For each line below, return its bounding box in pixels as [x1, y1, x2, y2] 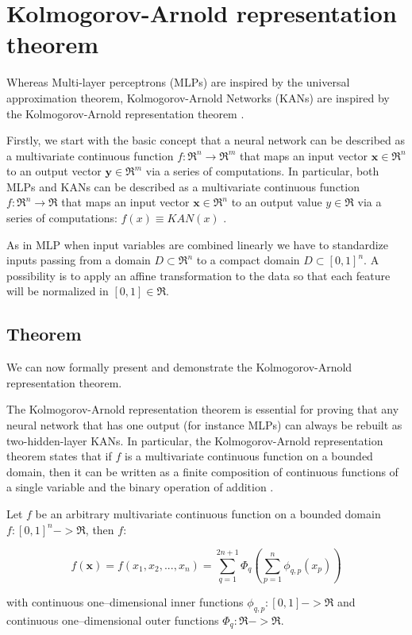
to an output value [231, 194, 322, 210]
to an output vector [6, 163, 102, 179]
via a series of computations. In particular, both [145, 163, 379, 179]
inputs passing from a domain [6, 252, 151, 268]
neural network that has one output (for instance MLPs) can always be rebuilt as [6, 417, 402, 433]
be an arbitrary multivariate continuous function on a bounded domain [35, 505, 381, 521]
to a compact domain [196, 252, 300, 268]
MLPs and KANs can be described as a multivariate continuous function [6, 178, 360, 194]
